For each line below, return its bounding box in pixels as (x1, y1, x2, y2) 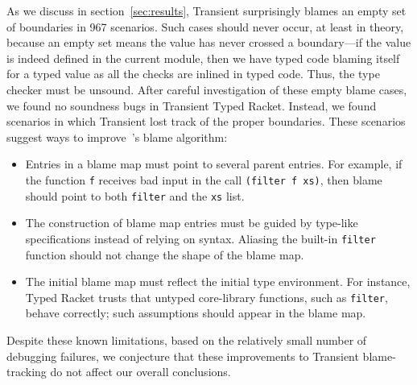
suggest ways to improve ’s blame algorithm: (6, 128, 228, 145)
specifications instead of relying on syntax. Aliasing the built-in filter (25, 230, 376, 246)
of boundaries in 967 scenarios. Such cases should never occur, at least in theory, (6, 18, 404, 35)
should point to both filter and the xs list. (25, 187, 245, 204)
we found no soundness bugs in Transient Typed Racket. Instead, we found (6, 97, 377, 114)
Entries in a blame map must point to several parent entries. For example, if (25, 155, 403, 172)
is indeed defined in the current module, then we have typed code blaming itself (6, 49, 400, 66)
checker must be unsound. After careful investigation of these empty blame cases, (6, 81, 407, 97)
